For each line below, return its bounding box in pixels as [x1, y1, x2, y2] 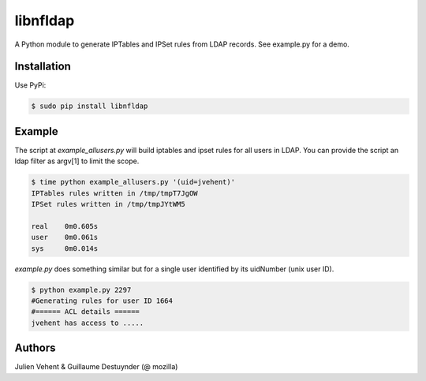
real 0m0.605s [31, 222, 99, 230]
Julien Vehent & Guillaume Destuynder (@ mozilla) [14, 362, 178, 372]
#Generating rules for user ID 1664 [31, 297, 174, 305]
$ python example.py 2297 [31, 285, 132, 294]
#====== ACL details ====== [31, 308, 140, 316]
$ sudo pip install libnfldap [31, 102, 148, 110]
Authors [14, 342, 56, 355]
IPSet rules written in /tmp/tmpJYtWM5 [31, 200, 185, 209]
